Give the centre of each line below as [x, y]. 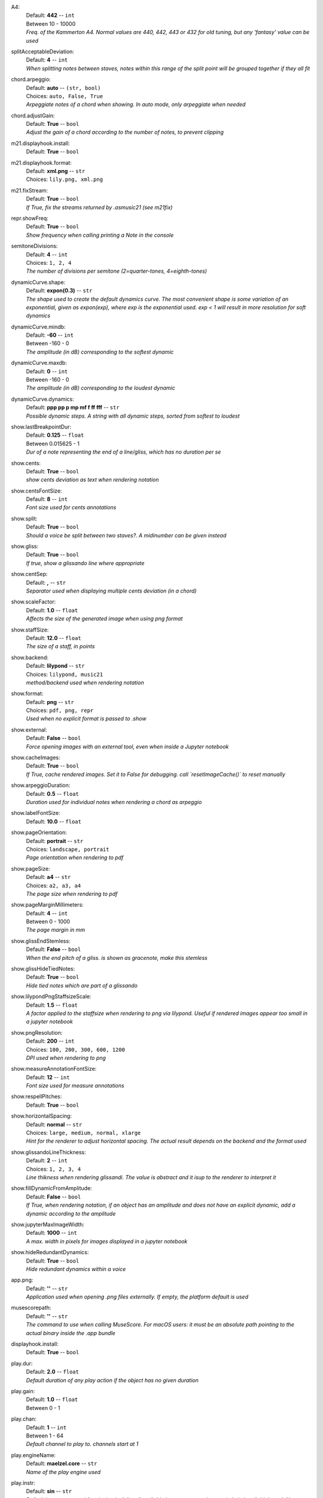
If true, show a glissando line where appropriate [85, 563]
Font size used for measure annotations [75, 1086]
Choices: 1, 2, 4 [49, 262]
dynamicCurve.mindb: [38, 327]
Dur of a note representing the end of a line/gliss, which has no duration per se [124, 452]
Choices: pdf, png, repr [60, 711]
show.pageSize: [31, 868]
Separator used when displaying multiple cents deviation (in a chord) [111, 591]
